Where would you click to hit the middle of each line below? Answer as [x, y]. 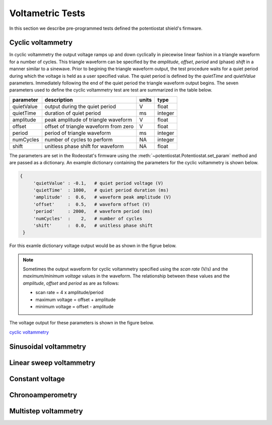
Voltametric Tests [47, 13]
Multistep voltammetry [46, 411]
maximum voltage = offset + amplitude [76, 299]
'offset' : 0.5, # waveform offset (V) [92, 204]
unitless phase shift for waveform [84, 146]
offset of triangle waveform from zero [89, 126]
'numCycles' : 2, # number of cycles [88, 218]
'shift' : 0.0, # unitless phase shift [93, 225]
